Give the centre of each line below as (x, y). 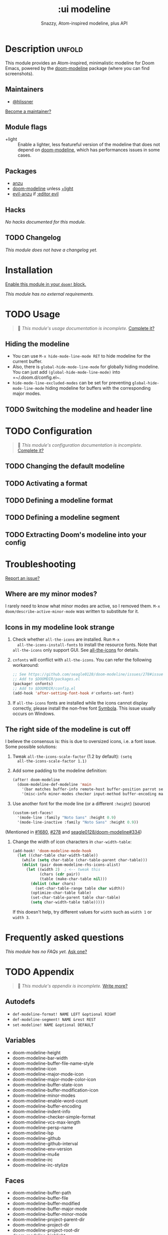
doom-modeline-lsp (33, 1133)
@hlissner (23, 101)
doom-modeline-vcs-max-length (46, 1122)
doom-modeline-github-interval (45, 1143)
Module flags (26, 127)
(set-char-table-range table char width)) (80, 888)
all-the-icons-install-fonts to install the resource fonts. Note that (87, 645)
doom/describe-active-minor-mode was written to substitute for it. (72, 611)
